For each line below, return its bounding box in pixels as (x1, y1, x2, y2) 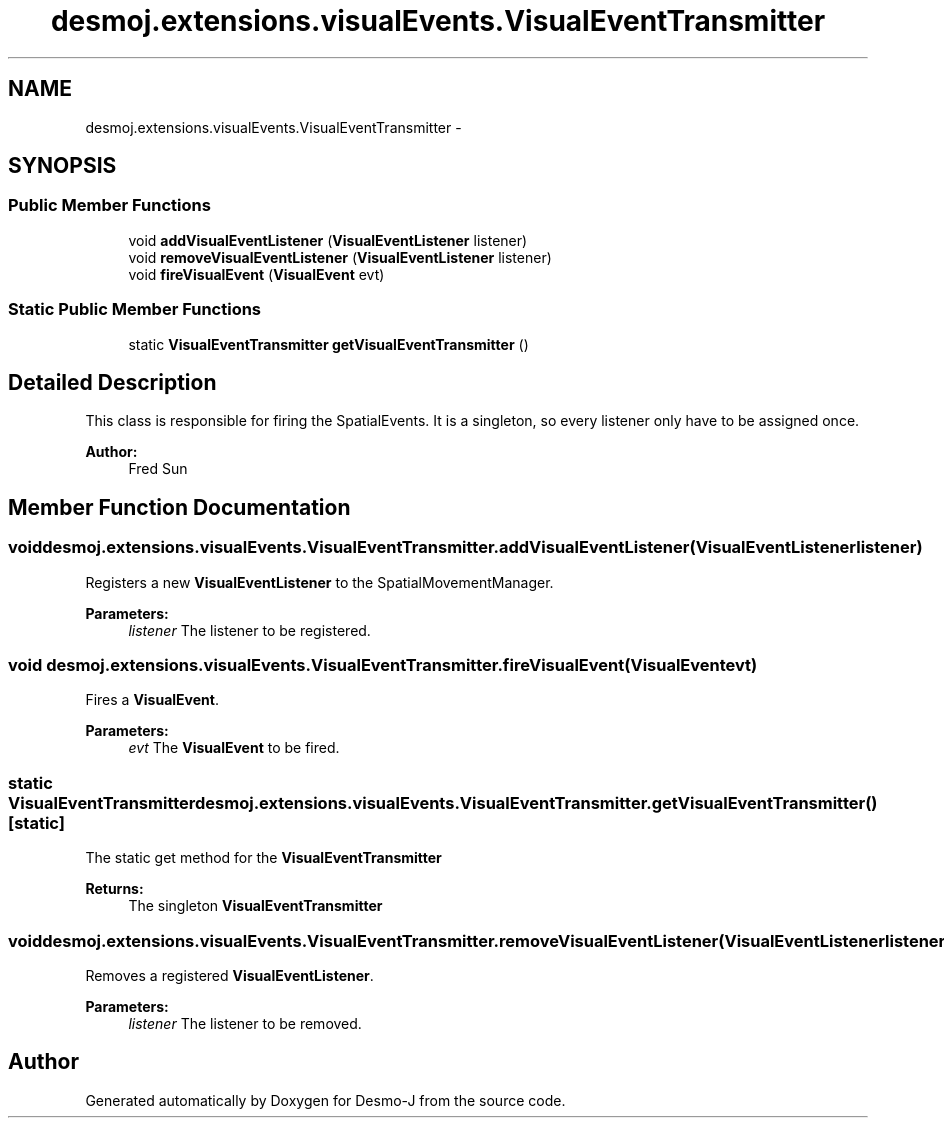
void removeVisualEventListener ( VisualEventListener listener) (128, 248, 552, 266)
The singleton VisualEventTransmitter (128, 897, 383, 915)
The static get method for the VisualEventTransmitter (85, 849, 442, 867)
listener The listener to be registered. (128, 621, 371, 639)
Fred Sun (128, 460, 188, 478)
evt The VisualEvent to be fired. (128, 739, 340, 757)
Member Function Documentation (8, 494, 351, 520)
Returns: (85, 880, 144, 898)
